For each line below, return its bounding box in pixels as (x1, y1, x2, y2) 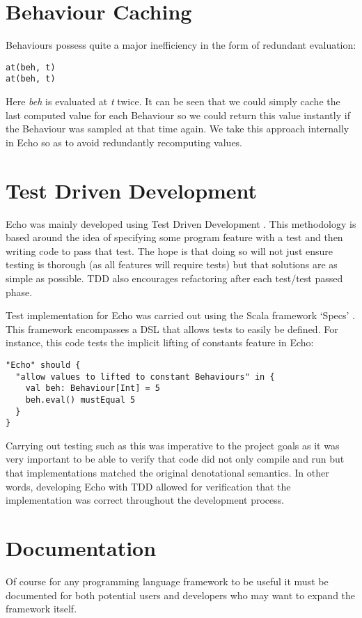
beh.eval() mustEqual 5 (25, 394, 136, 405)
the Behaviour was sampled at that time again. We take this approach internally (6, 121, 349, 136)
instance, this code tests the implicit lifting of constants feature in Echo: (6, 335, 314, 350)
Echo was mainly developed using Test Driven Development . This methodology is (6, 216, 356, 231)
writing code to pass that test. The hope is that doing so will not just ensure (6, 243, 333, 258)
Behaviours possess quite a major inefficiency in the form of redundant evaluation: (6, 38, 356, 52)
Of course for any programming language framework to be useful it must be (6, 573, 329, 588)
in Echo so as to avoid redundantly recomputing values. (6, 134, 243, 149)
